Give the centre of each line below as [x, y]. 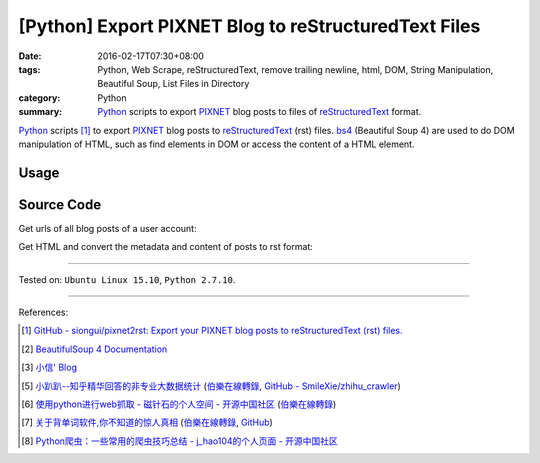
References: [43, 312]
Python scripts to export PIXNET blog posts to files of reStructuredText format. [259, 112]
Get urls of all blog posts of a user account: [107, 228]
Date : [30, 56]
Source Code [60, 204]
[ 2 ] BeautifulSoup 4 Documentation [94, 349]
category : [39, 97]
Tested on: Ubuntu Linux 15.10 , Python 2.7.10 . [127, 279]
